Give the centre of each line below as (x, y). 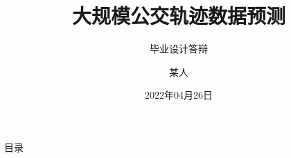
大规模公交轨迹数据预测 (178, 16)
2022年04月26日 (179, 95)
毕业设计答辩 (179, 49)
